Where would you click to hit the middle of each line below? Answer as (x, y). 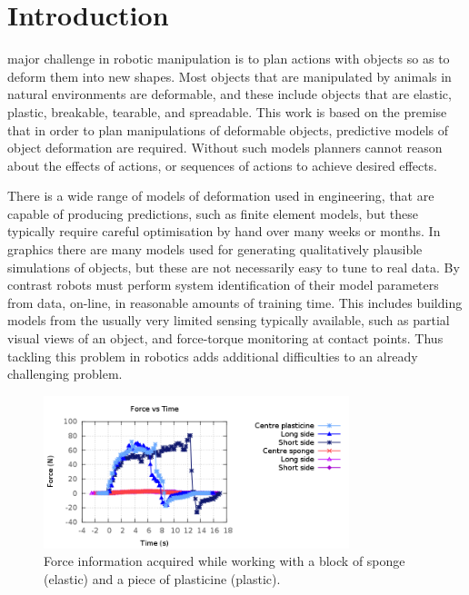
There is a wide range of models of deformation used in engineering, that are (221, 196)
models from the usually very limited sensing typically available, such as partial (229, 320)
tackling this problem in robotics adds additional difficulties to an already (213, 356)
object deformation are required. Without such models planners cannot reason (225, 148)
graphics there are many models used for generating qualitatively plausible (215, 249)
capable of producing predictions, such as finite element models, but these (213, 213)
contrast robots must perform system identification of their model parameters (223, 285)
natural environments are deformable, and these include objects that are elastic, (230, 94)
